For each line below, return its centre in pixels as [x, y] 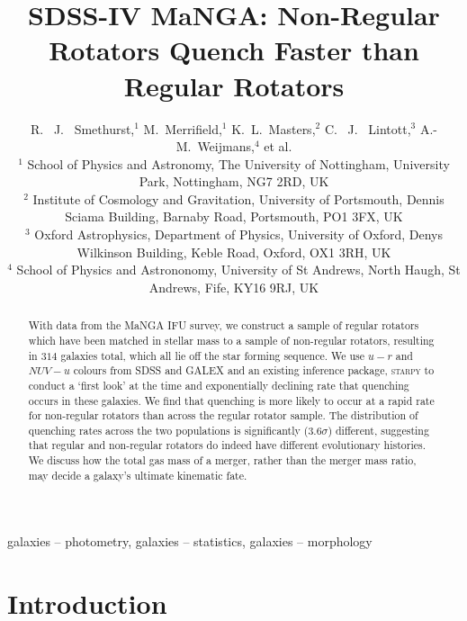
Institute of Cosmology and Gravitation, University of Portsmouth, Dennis [238, 198]
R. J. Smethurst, [83, 128]
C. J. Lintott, [368, 128]
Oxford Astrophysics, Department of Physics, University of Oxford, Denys [238, 234]
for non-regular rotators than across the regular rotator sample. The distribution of [223, 415]
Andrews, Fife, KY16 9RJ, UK [234, 287]
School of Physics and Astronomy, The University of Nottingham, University [238, 163]
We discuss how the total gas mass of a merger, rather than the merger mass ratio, [222, 460]
